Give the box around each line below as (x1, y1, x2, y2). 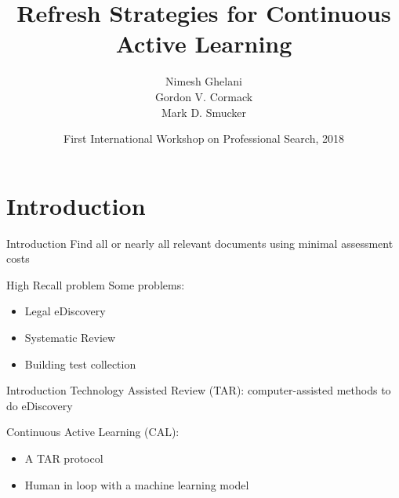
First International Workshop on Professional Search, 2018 (63, 130, 344, 147)
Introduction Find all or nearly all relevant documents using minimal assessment (6, 234, 394, 251)
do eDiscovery (6, 397, 73, 413)
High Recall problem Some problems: (6, 276, 185, 293)
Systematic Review (24, 329, 116, 345)
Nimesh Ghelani (165, 73, 242, 89)
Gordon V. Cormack (154, 88, 253, 104)
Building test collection (24, 355, 136, 372)
